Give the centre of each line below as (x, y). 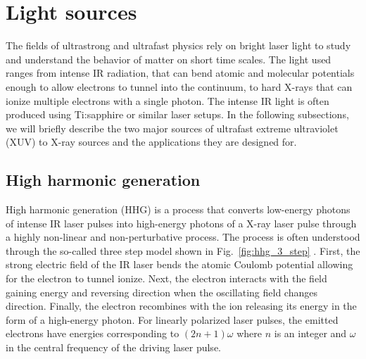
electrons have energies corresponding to (93, 333)
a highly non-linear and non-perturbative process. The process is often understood (183, 237)
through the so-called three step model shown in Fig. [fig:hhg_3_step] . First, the (183, 250)
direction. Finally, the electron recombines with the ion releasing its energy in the (181, 306)
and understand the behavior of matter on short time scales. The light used (169, 59)
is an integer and (310, 333)
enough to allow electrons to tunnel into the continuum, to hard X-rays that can (179, 86)
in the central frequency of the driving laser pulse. (113, 347)
